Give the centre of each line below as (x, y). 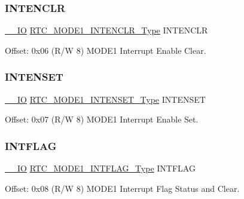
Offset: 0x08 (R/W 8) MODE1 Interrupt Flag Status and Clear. (122, 188)
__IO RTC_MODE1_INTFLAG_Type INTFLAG (100, 168)
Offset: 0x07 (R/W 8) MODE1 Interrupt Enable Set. (102, 119)
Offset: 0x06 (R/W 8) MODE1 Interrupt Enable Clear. (106, 50)
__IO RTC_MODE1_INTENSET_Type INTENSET (105, 99)
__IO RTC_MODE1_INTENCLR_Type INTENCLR (106, 30)
